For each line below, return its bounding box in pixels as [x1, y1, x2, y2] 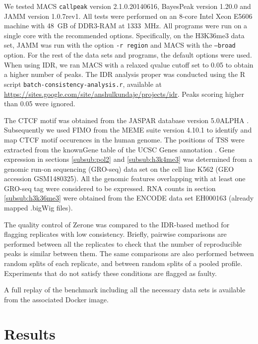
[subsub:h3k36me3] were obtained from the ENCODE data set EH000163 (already [4, 193, 254, 203]
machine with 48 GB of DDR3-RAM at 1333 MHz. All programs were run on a [4, 20, 248, 31]
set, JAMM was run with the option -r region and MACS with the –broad [4, 40, 236, 50]
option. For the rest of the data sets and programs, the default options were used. [4, 50, 252, 60]
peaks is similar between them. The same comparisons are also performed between [4, 248, 254, 259]
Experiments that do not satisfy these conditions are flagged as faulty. [4, 268, 217, 278]
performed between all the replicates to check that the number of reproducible [4, 238, 242, 249]
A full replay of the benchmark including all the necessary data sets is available [4, 284, 246, 295]
